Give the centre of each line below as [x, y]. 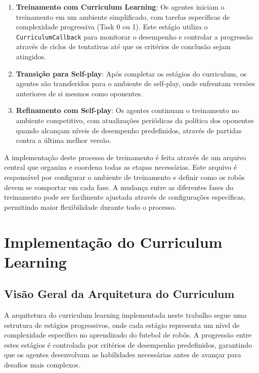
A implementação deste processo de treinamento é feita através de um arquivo [125, 157]
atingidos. [31, 57]
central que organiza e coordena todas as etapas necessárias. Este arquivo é [121, 167]
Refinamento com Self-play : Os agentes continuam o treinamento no [127, 110]
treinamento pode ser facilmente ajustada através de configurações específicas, [125, 197]
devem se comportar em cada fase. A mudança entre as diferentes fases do [119, 187]
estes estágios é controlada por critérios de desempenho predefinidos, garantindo [128, 344]
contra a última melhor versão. [63, 140]
